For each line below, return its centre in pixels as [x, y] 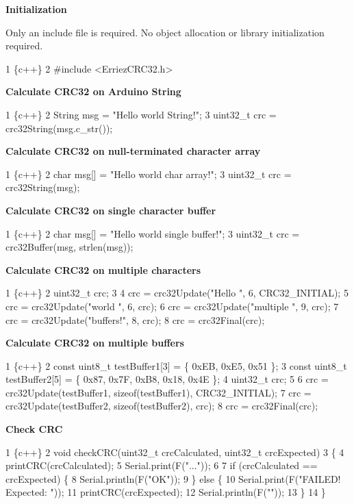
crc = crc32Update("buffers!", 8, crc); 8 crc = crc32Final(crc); [135, 319]
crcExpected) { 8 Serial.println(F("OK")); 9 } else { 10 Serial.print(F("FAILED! [173, 478]
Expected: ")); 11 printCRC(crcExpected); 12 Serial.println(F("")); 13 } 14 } [166, 492]
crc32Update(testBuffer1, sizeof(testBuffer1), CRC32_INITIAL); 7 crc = [159, 392]
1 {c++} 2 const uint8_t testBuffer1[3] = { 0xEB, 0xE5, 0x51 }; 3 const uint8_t [176, 365]
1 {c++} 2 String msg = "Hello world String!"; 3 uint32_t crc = [141, 114]
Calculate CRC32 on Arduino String [93, 91]
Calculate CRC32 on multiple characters [103, 269]
